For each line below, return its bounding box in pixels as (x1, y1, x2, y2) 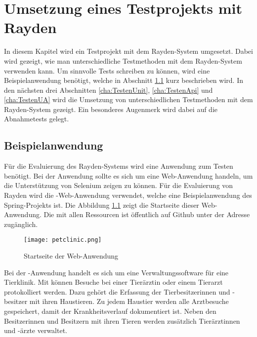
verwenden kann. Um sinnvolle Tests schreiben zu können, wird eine (4, 65, 210, 75)
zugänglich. (4, 219, 38, 229)
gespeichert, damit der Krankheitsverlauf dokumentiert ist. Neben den (4, 306, 216, 316)
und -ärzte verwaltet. (4, 325, 68, 336)
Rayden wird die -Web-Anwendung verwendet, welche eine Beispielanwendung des (4, 190, 252, 200)
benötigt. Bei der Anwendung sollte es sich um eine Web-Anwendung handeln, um (4, 170, 253, 181)
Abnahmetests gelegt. (4, 113, 69, 124)
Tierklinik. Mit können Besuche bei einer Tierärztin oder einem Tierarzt (4, 277, 223, 287)
